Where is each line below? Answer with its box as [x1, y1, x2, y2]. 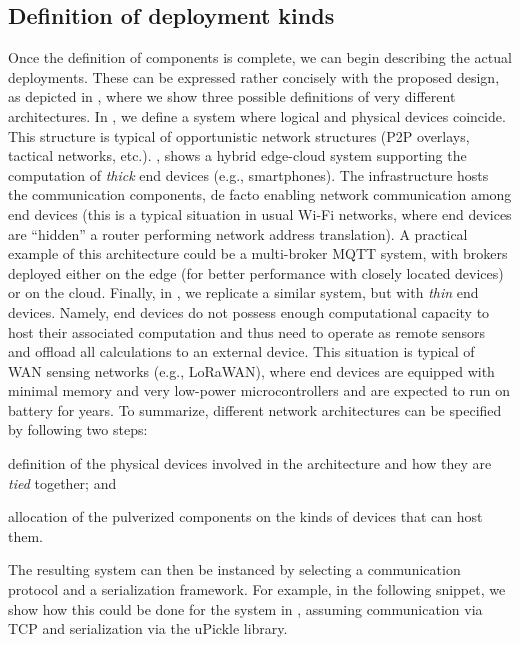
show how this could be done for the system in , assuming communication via [8, 598, 483, 619]
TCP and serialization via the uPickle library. [8, 618, 288, 639]
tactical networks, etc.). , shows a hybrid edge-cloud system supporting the [8, 145, 467, 166]
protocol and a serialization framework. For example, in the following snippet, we [8, 579, 506, 600]
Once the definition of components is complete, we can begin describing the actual [8, 47, 512, 68]
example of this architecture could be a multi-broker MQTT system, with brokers [8, 243, 508, 264]
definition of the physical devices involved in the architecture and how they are [8, 453, 492, 474]
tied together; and [8, 472, 117, 493]
